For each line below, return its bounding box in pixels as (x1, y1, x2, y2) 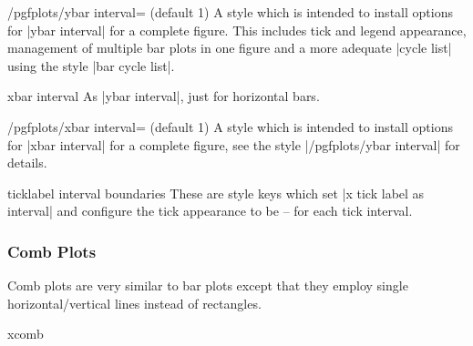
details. (7, 153, 47, 172)
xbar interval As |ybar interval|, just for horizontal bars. (7, 86, 320, 106)
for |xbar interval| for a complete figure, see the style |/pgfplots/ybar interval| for (7, 135, 460, 154)
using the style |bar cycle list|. (7, 56, 175, 75)
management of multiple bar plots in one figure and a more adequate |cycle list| (7, 38, 452, 57)
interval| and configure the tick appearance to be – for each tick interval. (7, 201, 413, 220)
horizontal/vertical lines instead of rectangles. (7, 293, 262, 312)
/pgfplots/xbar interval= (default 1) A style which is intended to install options (7, 117, 453, 136)
